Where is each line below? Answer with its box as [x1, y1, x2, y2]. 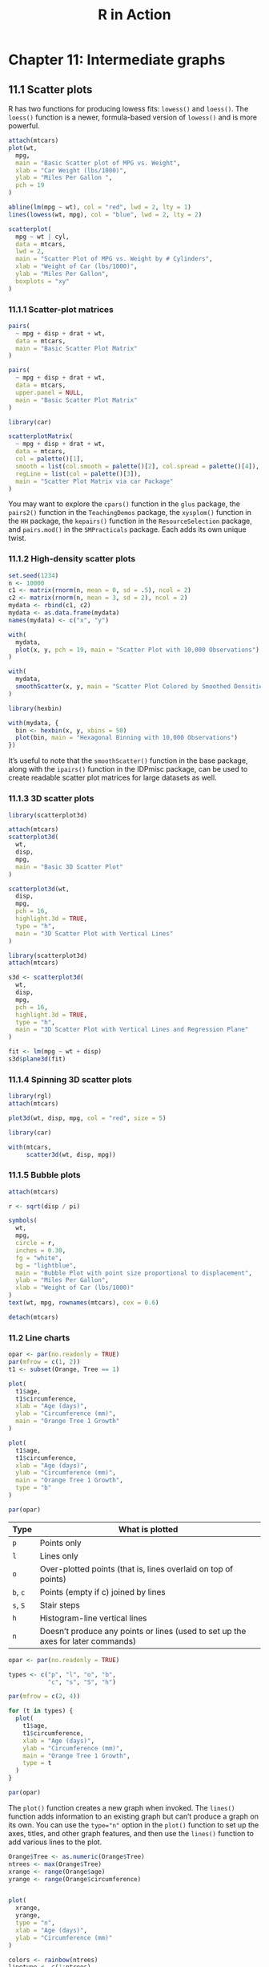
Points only [39, 1537, 82, 1548]
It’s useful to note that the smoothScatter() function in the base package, [8, 756, 248, 765]
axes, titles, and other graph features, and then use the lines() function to [8, 1828, 255, 1838]
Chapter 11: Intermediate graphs [8, 51, 226, 69]
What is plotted [118, 1523, 179, 1535]
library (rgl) [8, 1093, 52, 1101]
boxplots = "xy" [15, 277, 70, 286]
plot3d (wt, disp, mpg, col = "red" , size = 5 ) [8, 1113, 167, 1122]
